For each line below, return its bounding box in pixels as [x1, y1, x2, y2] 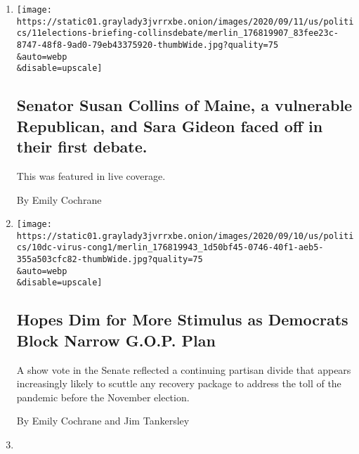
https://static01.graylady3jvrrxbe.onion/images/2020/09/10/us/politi [16, 231, 354, 241]
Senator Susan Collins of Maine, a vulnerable [16, 94, 353, 116]
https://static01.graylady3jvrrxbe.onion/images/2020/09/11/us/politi [16, 16, 354, 27]
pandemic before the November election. [16, 389, 190, 404]
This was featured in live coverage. [16, 168, 166, 183]
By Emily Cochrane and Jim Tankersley [16, 413, 190, 428]
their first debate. [16, 136, 148, 157]
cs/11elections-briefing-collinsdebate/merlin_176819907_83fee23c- [16, 28, 339, 39]
